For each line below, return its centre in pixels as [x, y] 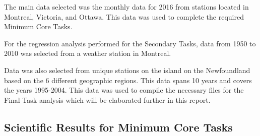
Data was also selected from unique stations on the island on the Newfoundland [127, 70]
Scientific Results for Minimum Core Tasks [118, 127]
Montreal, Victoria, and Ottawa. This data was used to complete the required [124, 16]
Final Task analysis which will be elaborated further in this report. [107, 99]
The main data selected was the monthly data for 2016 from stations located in [126, 7]
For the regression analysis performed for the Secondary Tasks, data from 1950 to [130, 43]
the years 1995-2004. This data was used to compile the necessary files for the [124, 90]
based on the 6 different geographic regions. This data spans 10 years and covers [128, 80]
